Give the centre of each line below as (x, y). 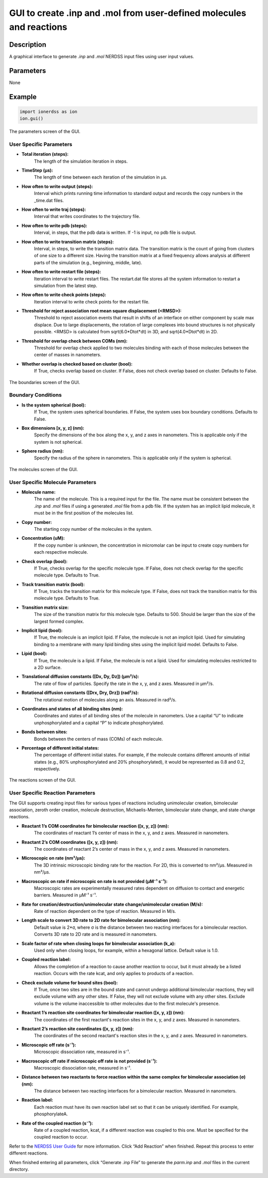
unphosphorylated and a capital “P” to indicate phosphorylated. (99, 723)
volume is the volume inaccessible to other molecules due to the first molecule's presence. (127, 1003)
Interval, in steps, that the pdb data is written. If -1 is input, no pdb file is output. (115, 233)
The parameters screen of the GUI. (45, 131)
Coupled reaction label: (46, 960)
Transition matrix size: (45, 607)
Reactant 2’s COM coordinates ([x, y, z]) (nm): (70, 842)
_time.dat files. (49, 200)
